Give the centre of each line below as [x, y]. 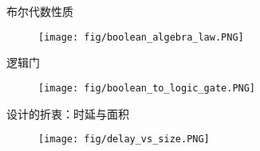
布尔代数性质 [40, 11]
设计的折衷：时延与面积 [68, 113]
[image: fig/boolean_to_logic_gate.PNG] [147, 88]
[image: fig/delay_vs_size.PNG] [124, 139]
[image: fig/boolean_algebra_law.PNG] [141, 37]
